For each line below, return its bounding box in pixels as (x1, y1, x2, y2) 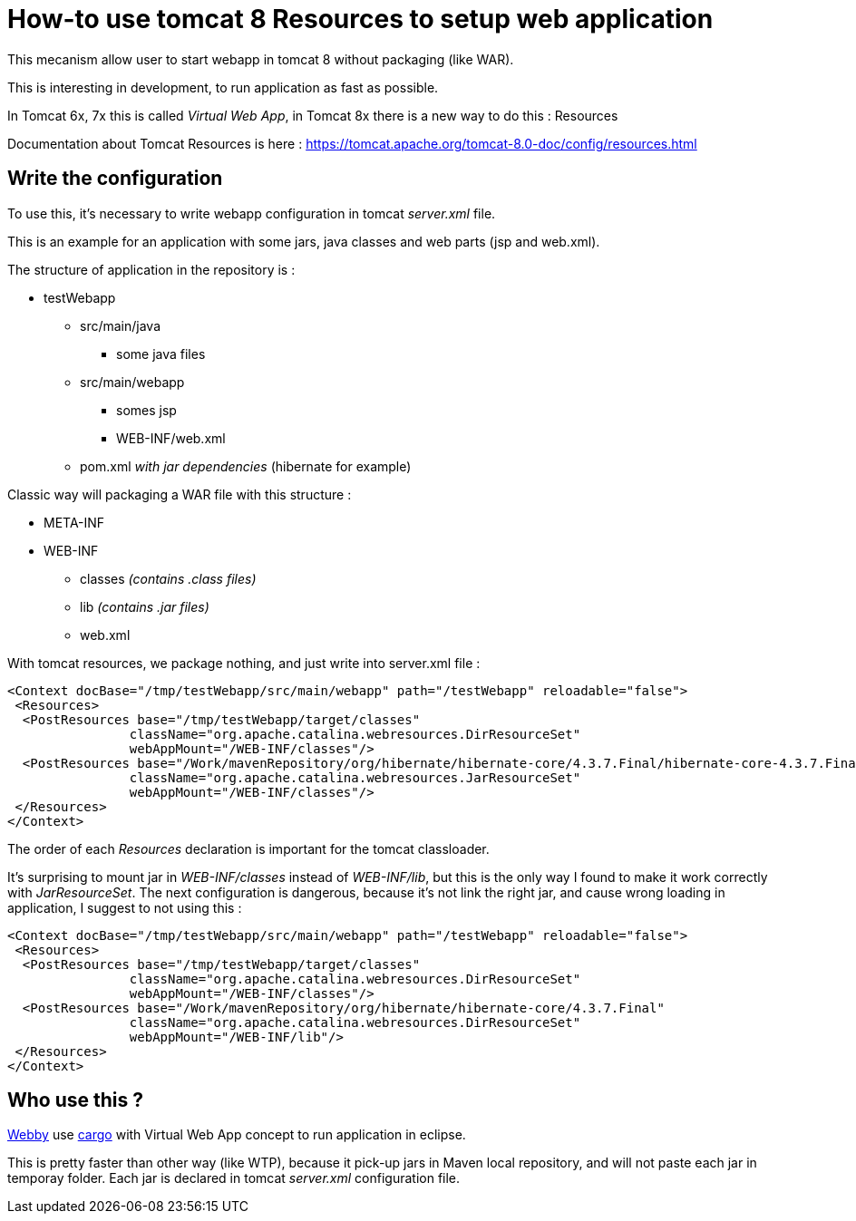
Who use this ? (7, 1089, 144, 1112)
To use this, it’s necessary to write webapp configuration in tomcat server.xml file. (7, 205, 496, 221)
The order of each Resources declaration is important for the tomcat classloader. (7, 840, 490, 857)
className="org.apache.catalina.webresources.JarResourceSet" (129, 770, 581, 785)
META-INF (44, 514, 105, 530)
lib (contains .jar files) (80, 598, 209, 615)
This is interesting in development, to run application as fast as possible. (7, 79, 439, 95)
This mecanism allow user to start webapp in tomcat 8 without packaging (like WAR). (7, 51, 514, 67)
